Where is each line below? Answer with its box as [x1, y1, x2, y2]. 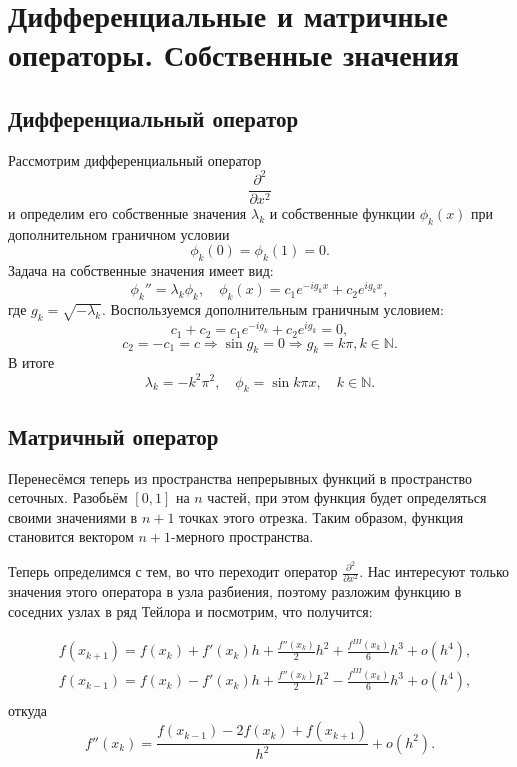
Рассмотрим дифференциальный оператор [8, 149, 262, 170]
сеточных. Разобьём [8, 487, 128, 508]
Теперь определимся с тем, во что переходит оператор [8, 561, 338, 581]
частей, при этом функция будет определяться [207, 487, 487, 508]
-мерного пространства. [171, 526, 314, 547]
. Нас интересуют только [359, 561, 510, 581]
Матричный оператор [8, 420, 219, 451]
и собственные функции [269, 202, 416, 223]
